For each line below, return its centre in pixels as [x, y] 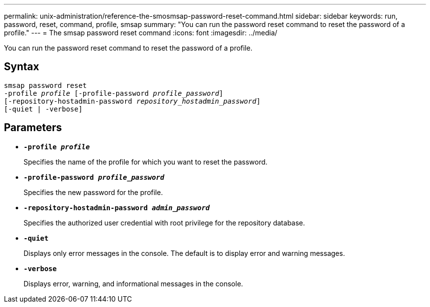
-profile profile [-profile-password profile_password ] [114, 93]
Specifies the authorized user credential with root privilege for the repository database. [164, 223]
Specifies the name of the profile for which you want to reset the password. [146, 162]
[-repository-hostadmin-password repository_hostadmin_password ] [132, 101]
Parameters [33, 128]
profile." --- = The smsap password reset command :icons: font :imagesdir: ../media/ [141, 33]
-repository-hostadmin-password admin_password [117, 208]
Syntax [22, 67]
